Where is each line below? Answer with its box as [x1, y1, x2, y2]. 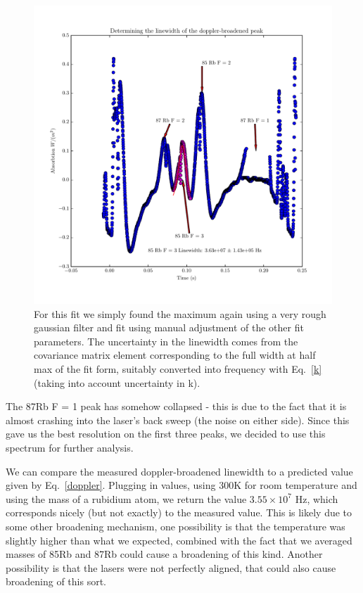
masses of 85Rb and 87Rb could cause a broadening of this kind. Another [6, 547, 323, 561]
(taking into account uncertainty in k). [34, 375, 200, 390]
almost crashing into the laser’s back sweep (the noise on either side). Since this [6, 412, 350, 427]
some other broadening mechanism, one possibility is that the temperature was [6, 518, 345, 533]
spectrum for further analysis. [6, 440, 134, 454]
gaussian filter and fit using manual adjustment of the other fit [34, 320, 304, 335]
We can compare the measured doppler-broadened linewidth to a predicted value [6, 464, 353, 478]
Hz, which [295, 491, 338, 506]
